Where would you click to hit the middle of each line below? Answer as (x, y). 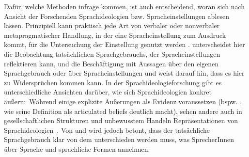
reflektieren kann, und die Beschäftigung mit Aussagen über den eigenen (111, 63)
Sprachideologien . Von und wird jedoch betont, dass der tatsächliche (107, 130)
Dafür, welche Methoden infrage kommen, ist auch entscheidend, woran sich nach (124, 6)
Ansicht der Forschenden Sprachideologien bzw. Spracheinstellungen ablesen (117, 16)
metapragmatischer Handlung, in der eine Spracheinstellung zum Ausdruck (115, 35)
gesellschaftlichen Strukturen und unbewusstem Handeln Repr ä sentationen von (121, 120)
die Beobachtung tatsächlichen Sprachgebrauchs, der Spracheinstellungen (112, 54)
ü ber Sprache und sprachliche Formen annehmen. (77, 149)
